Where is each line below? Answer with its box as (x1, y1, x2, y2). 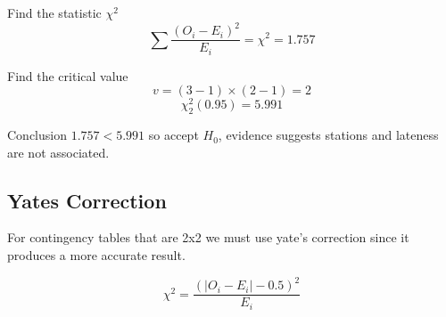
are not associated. (7, 142, 110, 161)
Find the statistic (7, 4, 102, 21)
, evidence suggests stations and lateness (218, 126, 439, 144)
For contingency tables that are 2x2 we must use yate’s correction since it (7, 228, 409, 247)
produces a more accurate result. (7, 246, 186, 264)
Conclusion (7, 126, 67, 144)
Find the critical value (7, 66, 128, 85)
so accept (148, 126, 199, 144)
